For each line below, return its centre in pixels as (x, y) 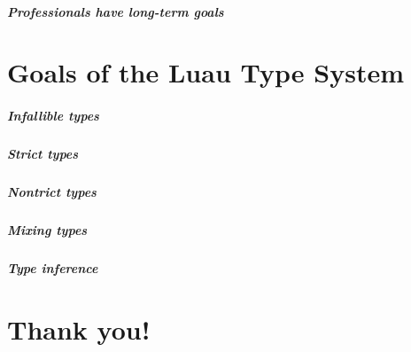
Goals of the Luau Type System (205, 72)
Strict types (43, 154)
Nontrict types (52, 192)
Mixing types (47, 230)
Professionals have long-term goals (116, 11)
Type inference (53, 268)
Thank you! (79, 329)
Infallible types (53, 116)
